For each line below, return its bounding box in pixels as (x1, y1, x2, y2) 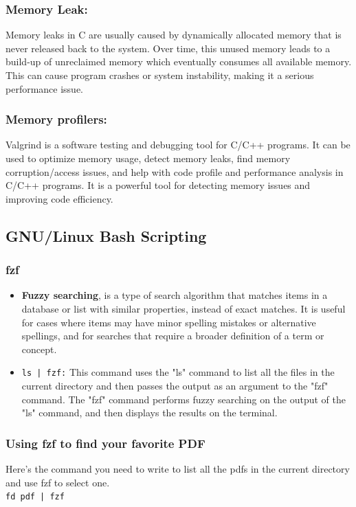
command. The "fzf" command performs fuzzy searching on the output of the (21, 392, 346, 406)
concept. (21, 341, 57, 356)
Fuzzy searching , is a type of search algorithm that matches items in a (21, 288, 328, 302)
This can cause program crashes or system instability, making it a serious (5, 68, 314, 82)
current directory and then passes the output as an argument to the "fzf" (21, 379, 329, 392)
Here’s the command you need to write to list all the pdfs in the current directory (5, 462, 350, 475)
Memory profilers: (5, 111, 107, 128)
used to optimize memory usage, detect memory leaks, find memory (5, 151, 291, 165)
